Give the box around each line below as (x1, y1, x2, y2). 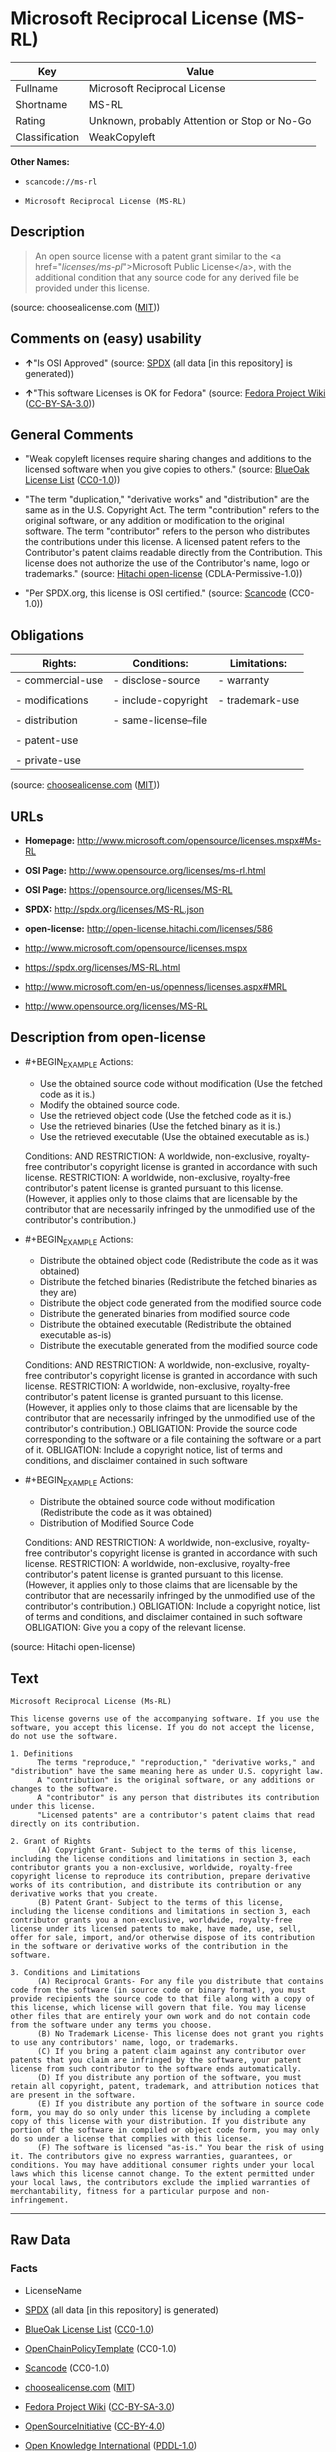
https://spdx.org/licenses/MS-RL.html (24, 962, 181, 973)
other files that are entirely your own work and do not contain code (10, 2012, 311, 2022)
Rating (15, 113, 46, 127)
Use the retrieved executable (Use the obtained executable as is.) (39, 1130, 310, 1142)
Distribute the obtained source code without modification (39, 1496, 276, 1508)
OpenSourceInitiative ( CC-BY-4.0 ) (24, 2420, 166, 2432)
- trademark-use (217, 693, 300, 707)
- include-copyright (113, 693, 208, 707)
